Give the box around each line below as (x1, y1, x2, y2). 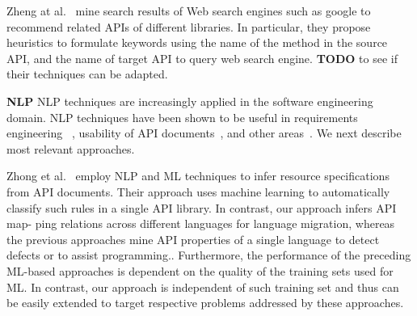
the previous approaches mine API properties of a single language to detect (6, 230, 380, 247)
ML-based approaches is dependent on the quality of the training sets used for (6, 262, 394, 279)
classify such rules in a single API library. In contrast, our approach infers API (6, 199, 397, 216)
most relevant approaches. (6, 140, 135, 157)
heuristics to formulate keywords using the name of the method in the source (6, 34, 388, 51)
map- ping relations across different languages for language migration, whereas (6, 215, 395, 232)
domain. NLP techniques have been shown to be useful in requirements (6, 108, 358, 125)
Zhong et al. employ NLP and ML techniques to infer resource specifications (6, 167, 390, 184)
